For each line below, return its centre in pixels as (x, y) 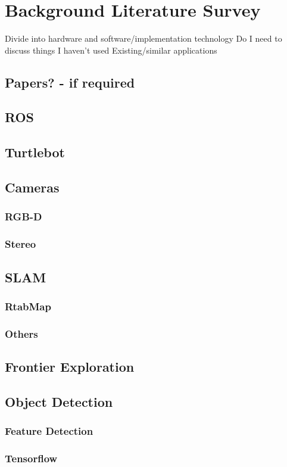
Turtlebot (35, 152)
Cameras (32, 187)
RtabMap (28, 306)
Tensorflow (31, 458)
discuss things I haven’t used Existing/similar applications (111, 50)
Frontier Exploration (70, 366)
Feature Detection (49, 431)
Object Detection (59, 401)
